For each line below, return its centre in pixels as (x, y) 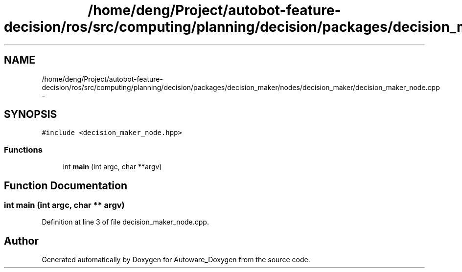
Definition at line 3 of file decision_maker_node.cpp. (125, 222)
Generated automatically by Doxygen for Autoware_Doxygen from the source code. (176, 260)
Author (21, 241)
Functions (23, 149)
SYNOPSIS (31, 114)
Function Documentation (66, 185)
